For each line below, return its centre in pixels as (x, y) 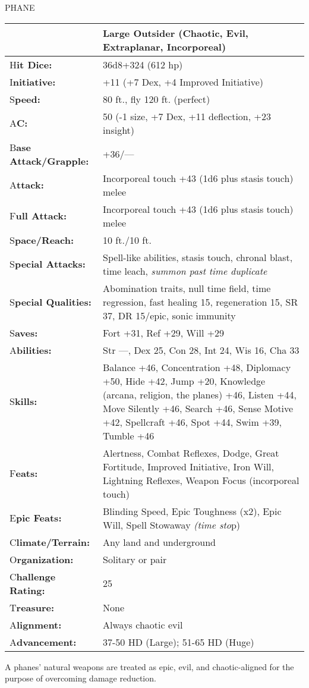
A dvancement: (43, 642)
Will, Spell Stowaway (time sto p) (172, 524)
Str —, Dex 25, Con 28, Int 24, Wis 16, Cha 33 (201, 350)
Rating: (27, 590)
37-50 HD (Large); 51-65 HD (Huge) (179, 642)
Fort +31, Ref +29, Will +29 (164, 332)
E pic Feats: (36, 518)
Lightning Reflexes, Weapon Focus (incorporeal (201, 480)
